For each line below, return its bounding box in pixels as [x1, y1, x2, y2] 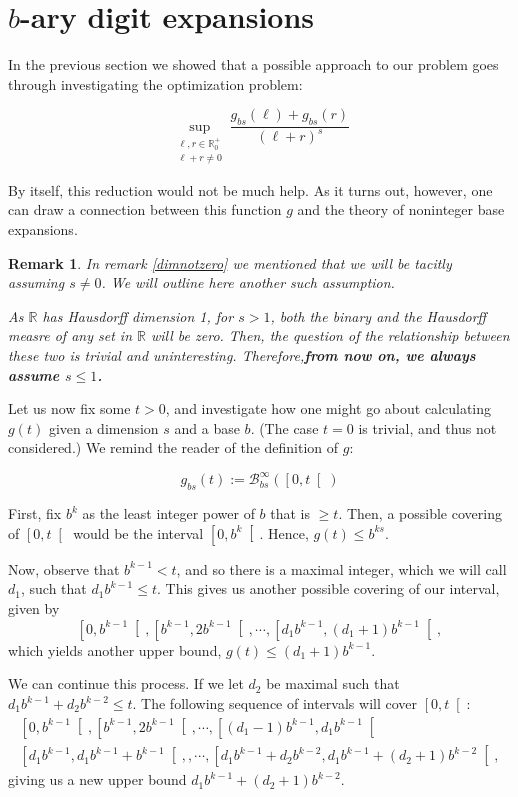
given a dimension [48, 417, 159, 438]
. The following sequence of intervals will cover [132, 693, 418, 713]
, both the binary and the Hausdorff [270, 305, 487, 326]
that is [270, 503, 311, 524]
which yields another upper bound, [8, 639, 222, 660]
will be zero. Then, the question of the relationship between [150, 325, 510, 346]
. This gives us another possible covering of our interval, [157, 578, 500, 599]
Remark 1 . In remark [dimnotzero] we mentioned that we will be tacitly [8, 252, 452, 273]
